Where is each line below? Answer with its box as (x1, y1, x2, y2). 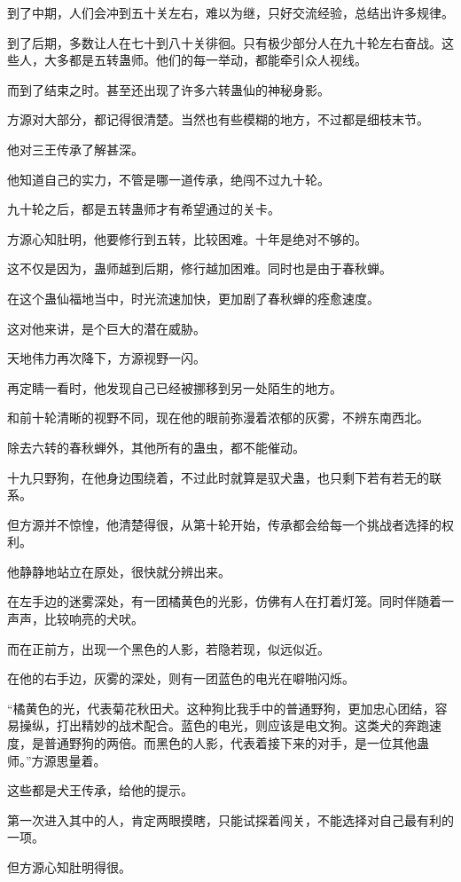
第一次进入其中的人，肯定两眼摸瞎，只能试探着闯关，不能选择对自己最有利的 (7, 810, 454, 829)
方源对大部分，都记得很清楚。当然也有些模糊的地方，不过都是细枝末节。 (7, 110, 429, 129)
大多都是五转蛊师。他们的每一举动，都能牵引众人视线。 (43, 51, 367, 69)
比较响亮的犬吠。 (43, 610, 144, 628)
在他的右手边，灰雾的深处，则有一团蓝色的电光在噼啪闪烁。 (7, 669, 355, 688)
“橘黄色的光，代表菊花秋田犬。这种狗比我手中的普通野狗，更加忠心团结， (7, 698, 435, 717)
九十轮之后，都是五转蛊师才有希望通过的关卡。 (7, 200, 280, 218)
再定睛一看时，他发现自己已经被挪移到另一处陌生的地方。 (7, 378, 342, 397)
